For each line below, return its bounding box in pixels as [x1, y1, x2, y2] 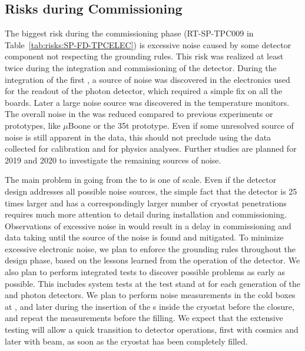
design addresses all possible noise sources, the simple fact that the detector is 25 [5, 185, 297, 197]
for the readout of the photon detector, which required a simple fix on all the [5, 85, 283, 97]
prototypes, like [5, 119, 61, 131]
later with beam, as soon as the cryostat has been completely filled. [5, 335, 248, 347]
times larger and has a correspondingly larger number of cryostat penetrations [5, 196, 287, 209]
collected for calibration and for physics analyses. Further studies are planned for [5, 142, 297, 155]
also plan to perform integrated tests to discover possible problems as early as [5, 266, 286, 278]
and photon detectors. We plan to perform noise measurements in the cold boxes [5, 289, 296, 301]
